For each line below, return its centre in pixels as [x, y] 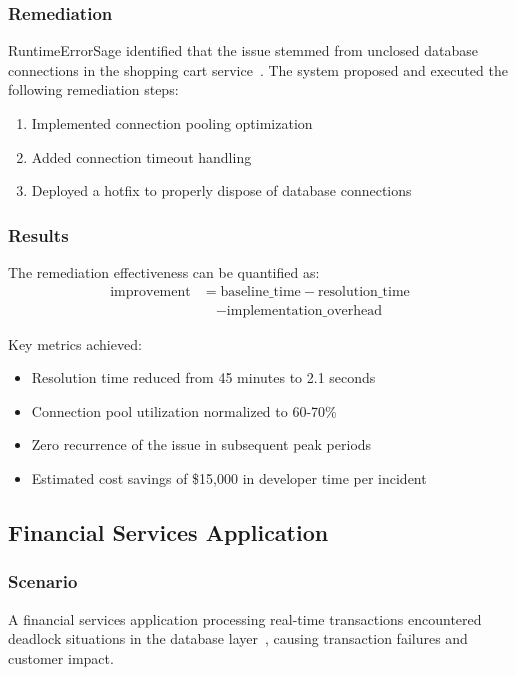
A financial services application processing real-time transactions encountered [245, 618]
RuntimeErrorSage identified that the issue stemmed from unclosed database [243, 50]
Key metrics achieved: [75, 343]
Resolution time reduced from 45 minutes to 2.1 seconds [203, 377]
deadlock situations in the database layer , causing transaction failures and [238, 638]
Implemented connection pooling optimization [172, 123]
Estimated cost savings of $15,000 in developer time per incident [229, 478]
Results [38, 234]
